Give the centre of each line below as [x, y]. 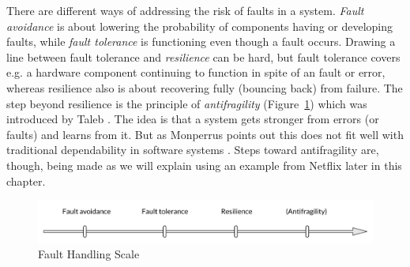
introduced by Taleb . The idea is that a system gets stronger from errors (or [193, 119]
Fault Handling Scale [89, 254]
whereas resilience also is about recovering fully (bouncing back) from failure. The [205, 87]
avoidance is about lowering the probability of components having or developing [200, 26]
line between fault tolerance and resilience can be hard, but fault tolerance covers [203, 56]
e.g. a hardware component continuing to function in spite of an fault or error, [196, 72]
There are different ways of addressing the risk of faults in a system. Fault [185, 10]
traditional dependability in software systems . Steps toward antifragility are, [193, 150]
